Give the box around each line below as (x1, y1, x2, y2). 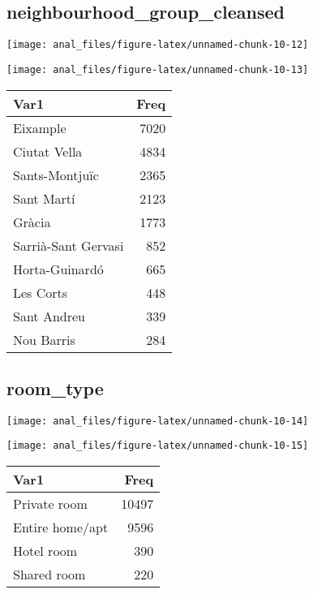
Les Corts (13, 282, 68, 302)
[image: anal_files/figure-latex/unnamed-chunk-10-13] (6, 63, 309, 75)
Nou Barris (13, 329, 75, 349)
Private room (13, 494, 88, 514)
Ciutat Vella (13, 141, 83, 161)
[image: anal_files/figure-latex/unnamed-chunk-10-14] (6, 415, 309, 427)
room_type (6, 375, 104, 400)
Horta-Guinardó (13, 259, 104, 278)
